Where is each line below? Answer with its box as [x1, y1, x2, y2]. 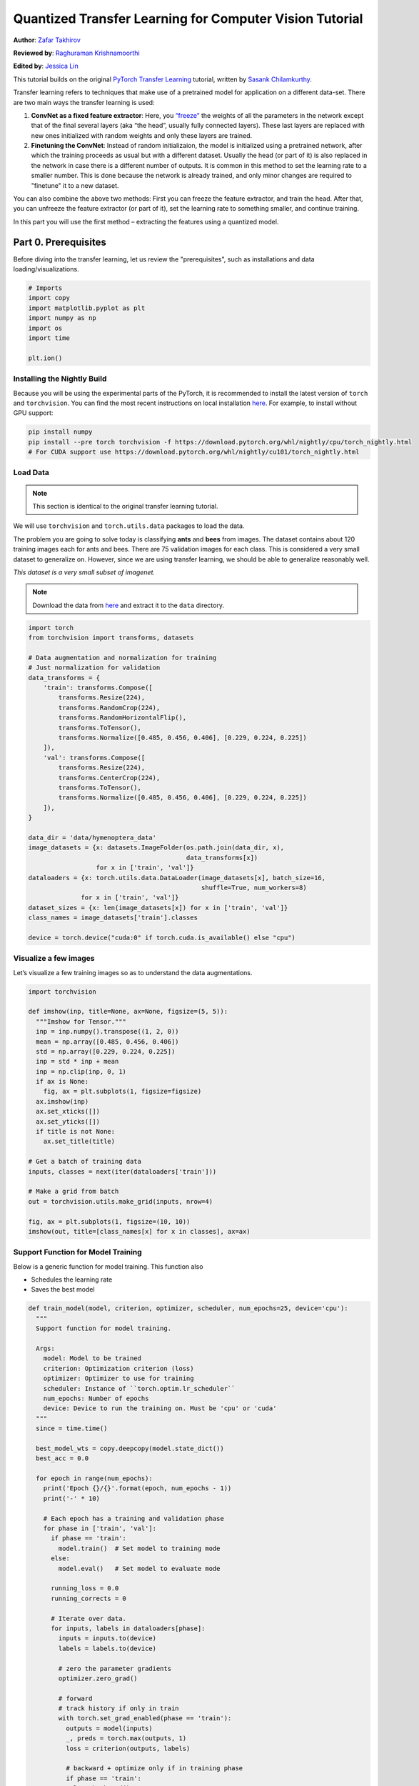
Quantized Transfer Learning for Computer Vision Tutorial [13, 11, 363, 26]
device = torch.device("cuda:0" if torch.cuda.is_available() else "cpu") [28, 933, 296, 942]
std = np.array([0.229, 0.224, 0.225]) [36, 1047, 176, 1055]
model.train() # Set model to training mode [58, 1544, 221, 1552]
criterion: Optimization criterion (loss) [43, 1365, 194, 1372]
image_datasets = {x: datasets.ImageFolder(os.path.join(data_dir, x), [28, 844, 285, 852]
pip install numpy [28, 428, 93, 436]
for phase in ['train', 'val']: [43, 1525, 157, 1532]
